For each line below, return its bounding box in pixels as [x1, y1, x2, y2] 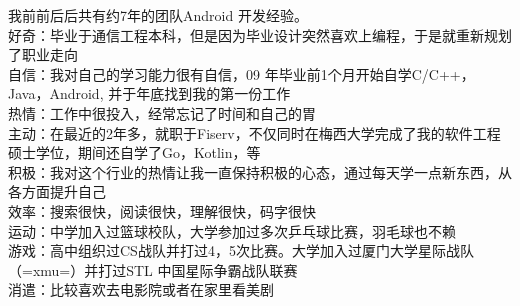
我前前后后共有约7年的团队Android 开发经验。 [8, 5, 308, 25]
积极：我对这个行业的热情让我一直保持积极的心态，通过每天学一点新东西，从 [8, 161, 512, 182]
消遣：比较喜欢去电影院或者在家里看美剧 [8, 279, 274, 300]
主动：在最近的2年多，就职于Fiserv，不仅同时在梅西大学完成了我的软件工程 [8, 122, 501, 143]
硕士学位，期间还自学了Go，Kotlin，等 [8, 142, 261, 163]
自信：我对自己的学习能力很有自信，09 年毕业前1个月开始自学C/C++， [8, 63, 475, 84]
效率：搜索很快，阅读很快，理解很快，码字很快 [8, 200, 316, 221]
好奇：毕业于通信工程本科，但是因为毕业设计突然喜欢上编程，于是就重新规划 [8, 24, 512, 45]
